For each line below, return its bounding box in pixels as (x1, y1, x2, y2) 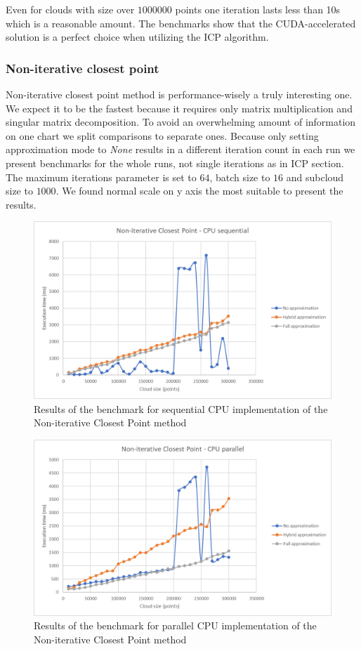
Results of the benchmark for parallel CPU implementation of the (34, 618, 317, 633)
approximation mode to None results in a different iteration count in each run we (6, 142, 355, 157)
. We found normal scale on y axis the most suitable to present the (55, 183, 343, 198)
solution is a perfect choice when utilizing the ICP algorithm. (6, 29, 269, 44)
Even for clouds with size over (6, 2, 135, 16)
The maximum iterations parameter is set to (6, 169, 197, 184)
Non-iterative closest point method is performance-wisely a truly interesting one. (6, 87, 353, 101)
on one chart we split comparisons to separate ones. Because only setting (6, 128, 319, 143)
